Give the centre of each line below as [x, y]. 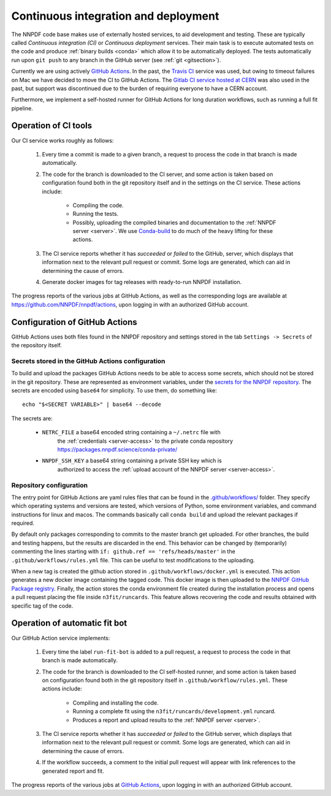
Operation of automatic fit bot [69, 623]
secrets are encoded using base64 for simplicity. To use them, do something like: [114, 391]
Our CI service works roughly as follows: [63, 140]
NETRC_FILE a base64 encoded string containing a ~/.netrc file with [131, 432]
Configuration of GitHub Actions [74, 322]
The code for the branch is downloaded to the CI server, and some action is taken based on [158, 174]
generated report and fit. [73, 771]
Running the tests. [96, 214]
